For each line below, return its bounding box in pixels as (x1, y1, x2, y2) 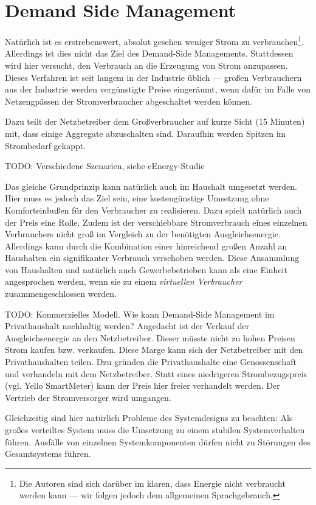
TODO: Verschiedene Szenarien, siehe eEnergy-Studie (5, 159, 205, 172)
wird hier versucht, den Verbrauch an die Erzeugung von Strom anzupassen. (5, 58, 288, 71)
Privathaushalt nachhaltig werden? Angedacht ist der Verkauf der (5, 319, 250, 332)
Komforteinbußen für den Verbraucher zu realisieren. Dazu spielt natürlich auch (5, 203, 302, 216)
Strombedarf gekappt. (5, 139, 86, 151)
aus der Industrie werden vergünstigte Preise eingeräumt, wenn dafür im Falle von (5, 83, 311, 96)
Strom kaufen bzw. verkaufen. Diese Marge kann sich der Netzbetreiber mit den (5, 343, 303, 356)
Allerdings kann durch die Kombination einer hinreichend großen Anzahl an (5, 239, 287, 252)
